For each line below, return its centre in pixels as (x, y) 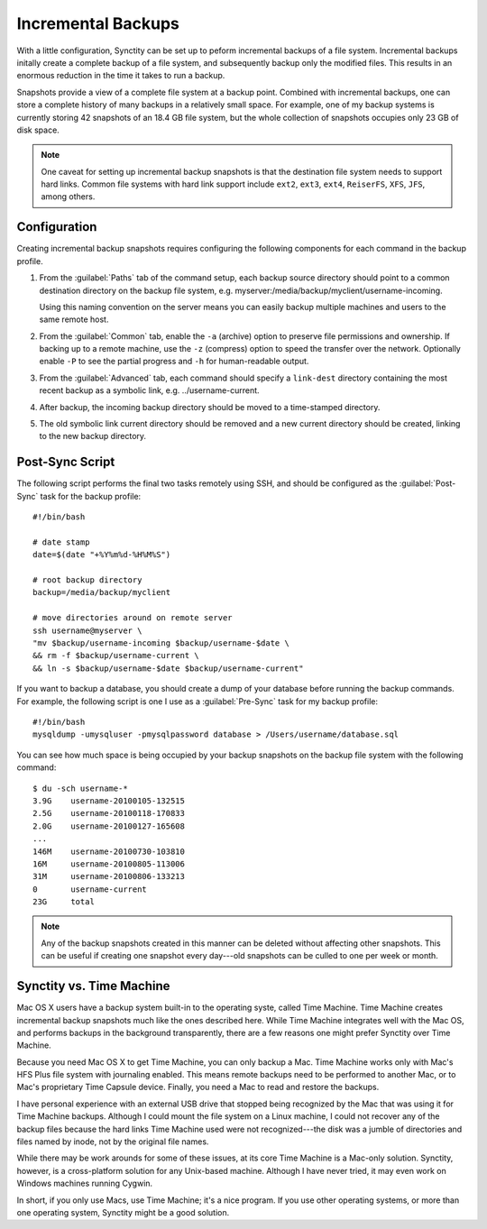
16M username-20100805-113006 (109, 864)
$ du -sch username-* (80, 788)
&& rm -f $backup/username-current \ (116, 656)
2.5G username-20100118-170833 (109, 813)
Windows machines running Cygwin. (85, 1183)
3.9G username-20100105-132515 (109, 801)
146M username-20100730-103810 (109, 851)
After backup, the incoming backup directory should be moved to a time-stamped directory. (210, 407)
